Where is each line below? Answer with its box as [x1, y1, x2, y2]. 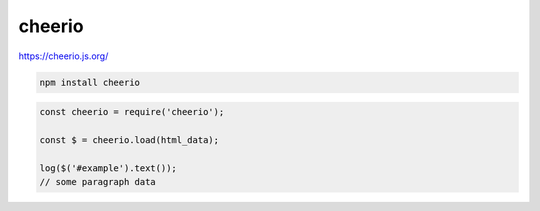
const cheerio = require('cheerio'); [39, 106, 225, 118]
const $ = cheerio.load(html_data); [39, 134, 220, 145]
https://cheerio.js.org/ [18, 50, 109, 62]
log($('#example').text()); [39, 162, 177, 174]
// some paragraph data [39, 176, 157, 188]
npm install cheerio [39, 76, 140, 88]
